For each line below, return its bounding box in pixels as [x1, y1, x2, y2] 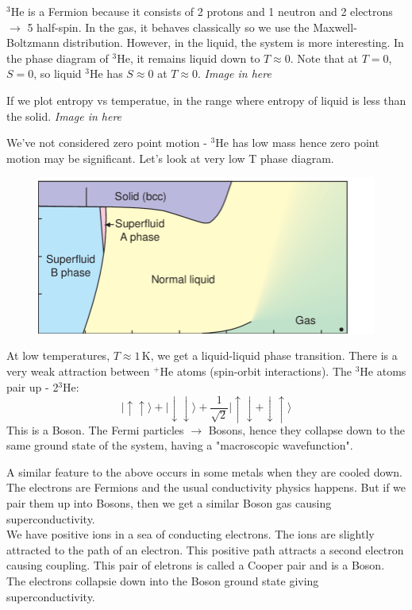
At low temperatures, [6, 347, 110, 364]
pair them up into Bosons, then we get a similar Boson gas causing [6, 494, 332, 511]
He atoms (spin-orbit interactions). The [160, 363, 352, 380]
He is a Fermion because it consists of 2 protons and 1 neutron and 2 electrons [10, 3, 393, 19]
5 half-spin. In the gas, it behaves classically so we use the [27, 18, 310, 35]
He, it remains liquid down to [117, 49, 260, 66]
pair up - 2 [6, 378, 59, 395]
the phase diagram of [6, 49, 109, 66]
